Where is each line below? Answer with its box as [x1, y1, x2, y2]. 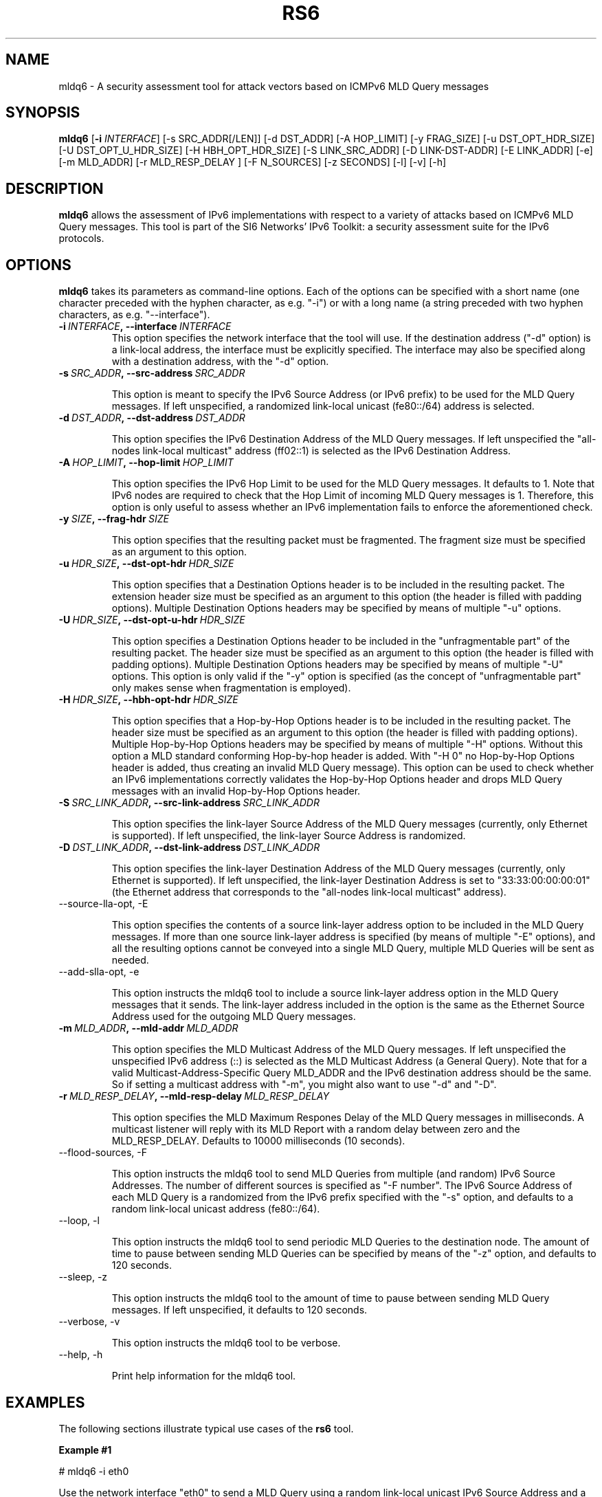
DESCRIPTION [5, 179, 104, 197]
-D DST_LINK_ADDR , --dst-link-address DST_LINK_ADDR [58, 841, 320, 854]
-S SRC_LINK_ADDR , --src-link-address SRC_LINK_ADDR [58, 797, 320, 809]
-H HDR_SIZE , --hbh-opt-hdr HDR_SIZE [58, 694, 238, 706]
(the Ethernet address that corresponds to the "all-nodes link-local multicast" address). [111, 886, 506, 898]
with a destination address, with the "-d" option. [111, 355, 329, 368]
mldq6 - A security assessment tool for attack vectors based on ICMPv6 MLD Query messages [58, 80, 489, 92]
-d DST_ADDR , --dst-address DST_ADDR [58, 412, 245, 424]
